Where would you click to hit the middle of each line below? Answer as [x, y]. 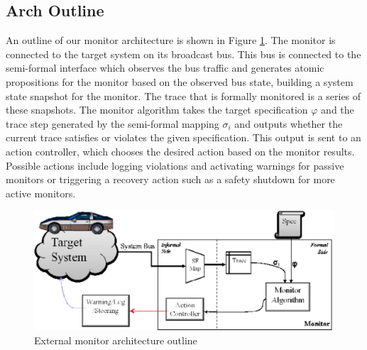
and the [338, 110]
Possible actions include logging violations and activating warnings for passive [175, 165]
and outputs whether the [289, 123]
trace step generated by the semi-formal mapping [113, 123]
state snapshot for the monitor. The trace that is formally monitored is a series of [183, 95]
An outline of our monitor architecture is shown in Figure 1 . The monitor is [171, 40]
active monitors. [41, 193]
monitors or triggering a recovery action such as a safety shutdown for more [170, 179]
